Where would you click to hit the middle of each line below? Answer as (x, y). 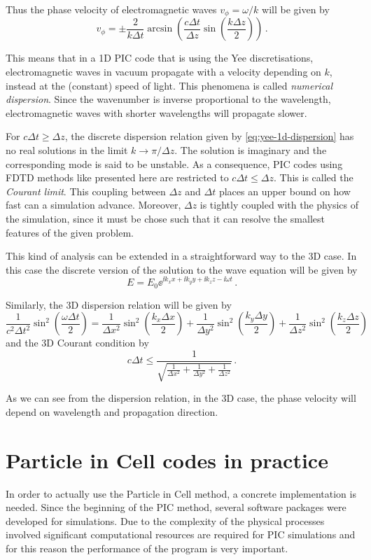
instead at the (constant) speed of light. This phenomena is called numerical (169, 85)
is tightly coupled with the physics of (279, 205)
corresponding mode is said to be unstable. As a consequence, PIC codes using (174, 163)
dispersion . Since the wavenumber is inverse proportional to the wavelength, (168, 99)
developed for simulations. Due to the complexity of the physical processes (165, 520)
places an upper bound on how (285, 191)
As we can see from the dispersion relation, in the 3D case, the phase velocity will (181, 398)
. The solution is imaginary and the (251, 150)
